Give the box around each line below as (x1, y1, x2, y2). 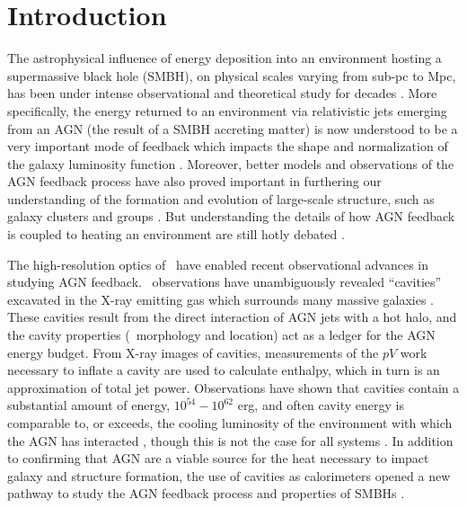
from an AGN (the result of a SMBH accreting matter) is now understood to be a (7, 119, 458, 138)
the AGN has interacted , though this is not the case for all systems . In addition (7, 431, 454, 450)
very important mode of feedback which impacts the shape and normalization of (7, 137, 448, 156)
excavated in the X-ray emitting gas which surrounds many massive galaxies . (7, 290, 434, 308)
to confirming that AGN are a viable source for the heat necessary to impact (7, 449, 429, 468)
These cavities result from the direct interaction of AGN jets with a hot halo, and (7, 307, 457, 326)
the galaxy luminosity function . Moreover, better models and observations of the (7, 154, 454, 173)
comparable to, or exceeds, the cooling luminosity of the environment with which (7, 414, 453, 432)
